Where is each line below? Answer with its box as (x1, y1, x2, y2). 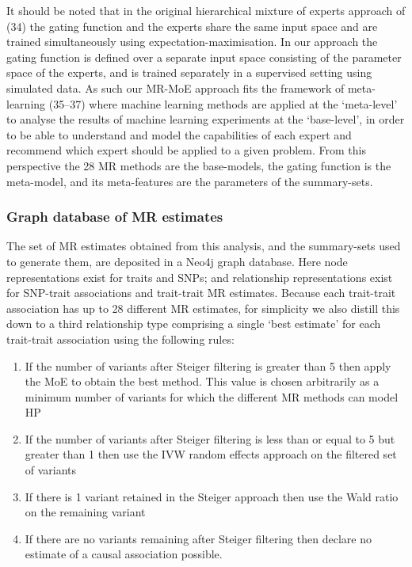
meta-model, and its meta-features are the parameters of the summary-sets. (6, 173, 373, 189)
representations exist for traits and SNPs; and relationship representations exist (6, 268, 393, 285)
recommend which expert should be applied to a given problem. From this (6, 142, 366, 158)
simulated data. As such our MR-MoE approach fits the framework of (6, 79, 345, 96)
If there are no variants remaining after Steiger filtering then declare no (25, 530, 372, 546)
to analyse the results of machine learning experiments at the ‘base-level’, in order (6, 111, 405, 127)
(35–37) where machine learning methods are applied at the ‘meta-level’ (48, 95, 398, 112)
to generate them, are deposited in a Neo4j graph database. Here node (6, 253, 348, 269)
